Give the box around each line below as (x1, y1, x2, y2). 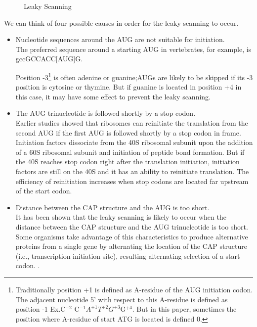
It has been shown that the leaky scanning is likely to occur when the (15, 212, 226, 222)
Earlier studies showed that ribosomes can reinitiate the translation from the (15, 118, 248, 128)
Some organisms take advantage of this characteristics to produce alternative (15, 231, 248, 241)
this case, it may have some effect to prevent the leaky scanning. (15, 91, 211, 101)
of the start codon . (15, 186, 72, 196)
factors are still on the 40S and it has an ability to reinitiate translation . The (15, 166, 249, 176)
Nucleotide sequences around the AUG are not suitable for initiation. (15, 34, 225, 45)
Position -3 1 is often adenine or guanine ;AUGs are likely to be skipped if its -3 (15, 70, 253, 82)
